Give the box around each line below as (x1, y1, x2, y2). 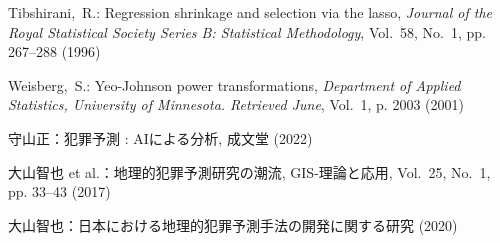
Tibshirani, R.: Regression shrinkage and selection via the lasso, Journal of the (8, 2, 492, 22)
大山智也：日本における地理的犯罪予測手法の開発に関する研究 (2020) (8, 214, 458, 235)
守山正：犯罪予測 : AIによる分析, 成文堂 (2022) (8, 127, 313, 148)
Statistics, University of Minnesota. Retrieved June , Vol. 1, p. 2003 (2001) (8, 94, 464, 115)
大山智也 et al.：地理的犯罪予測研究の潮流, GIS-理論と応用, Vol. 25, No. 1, (8, 161, 491, 182)
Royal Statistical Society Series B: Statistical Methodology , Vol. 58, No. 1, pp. (8, 21, 486, 42)
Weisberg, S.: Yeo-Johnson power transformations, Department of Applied (8, 74, 461, 95)
